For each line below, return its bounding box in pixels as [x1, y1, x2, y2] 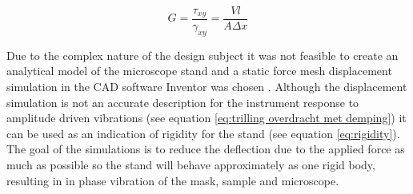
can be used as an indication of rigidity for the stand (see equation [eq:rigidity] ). [6, 125, 400, 141]
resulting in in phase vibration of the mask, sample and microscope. [6, 172, 339, 188]
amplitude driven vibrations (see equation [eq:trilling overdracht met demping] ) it [6, 109, 407, 126]
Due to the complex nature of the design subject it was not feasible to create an [6, 46, 399, 63]
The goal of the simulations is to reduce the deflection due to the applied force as [6, 141, 405, 157]
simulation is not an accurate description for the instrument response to [6, 93, 359, 110]
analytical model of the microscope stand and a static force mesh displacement [6, 62, 392, 79]
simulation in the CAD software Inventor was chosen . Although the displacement [6, 78, 407, 95]
